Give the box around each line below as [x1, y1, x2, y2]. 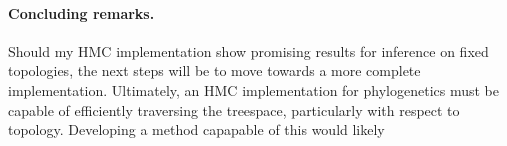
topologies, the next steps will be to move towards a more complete [8, 60, 421, 81]
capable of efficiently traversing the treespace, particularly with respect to [8, 99, 460, 120]
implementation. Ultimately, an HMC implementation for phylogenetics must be [8, 79, 499, 100]
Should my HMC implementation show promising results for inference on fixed [8, 40, 489, 61]
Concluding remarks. [8, 2, 155, 23]
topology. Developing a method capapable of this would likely [8, 119, 385, 140]
